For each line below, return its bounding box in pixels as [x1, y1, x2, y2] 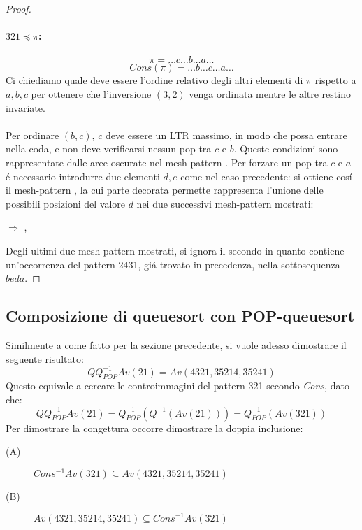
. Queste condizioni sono [233, 141, 338, 156]
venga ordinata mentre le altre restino [189, 86, 351, 101]
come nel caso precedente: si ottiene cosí [180, 169, 352, 183]
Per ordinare [6, 127, 59, 142]
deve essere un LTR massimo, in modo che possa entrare [105, 127, 347, 142]
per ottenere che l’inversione [31, 86, 152, 101]
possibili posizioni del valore [6, 196, 126, 210]
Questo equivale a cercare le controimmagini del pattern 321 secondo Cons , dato [6, 378, 349, 393]
